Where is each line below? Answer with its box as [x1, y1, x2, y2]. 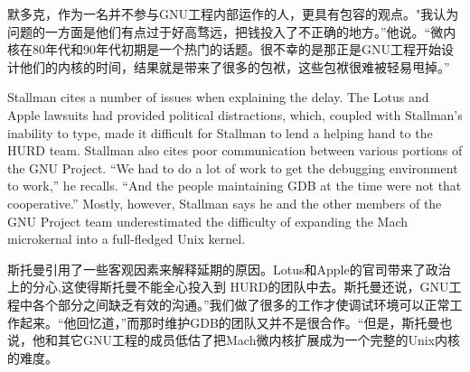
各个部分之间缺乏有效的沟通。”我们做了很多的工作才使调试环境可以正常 [32, 294, 450, 313]
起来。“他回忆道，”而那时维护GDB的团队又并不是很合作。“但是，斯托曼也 [19, 312, 453, 331]
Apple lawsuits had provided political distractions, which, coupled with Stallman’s [7, 105, 463, 124]
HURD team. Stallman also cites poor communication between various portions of [7, 141, 463, 160]
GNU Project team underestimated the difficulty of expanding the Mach [7, 211, 409, 230]
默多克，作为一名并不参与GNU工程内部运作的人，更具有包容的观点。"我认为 [7, 5, 459, 23]
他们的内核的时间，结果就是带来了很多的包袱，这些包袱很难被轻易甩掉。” [19, 57, 450, 76]
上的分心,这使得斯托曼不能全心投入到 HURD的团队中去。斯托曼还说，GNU [7, 277, 449, 296]
